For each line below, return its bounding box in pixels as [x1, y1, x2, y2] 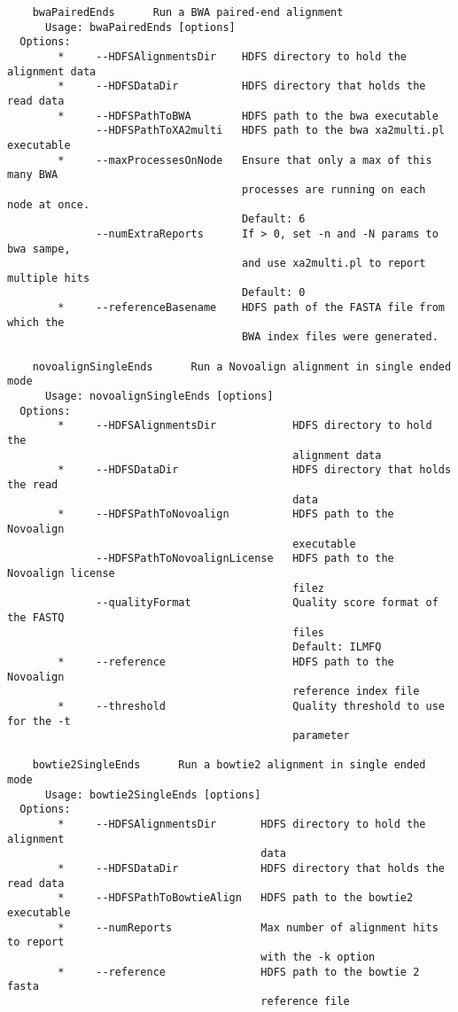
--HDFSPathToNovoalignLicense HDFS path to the [96, 552, 394, 565]
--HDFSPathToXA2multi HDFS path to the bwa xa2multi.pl [96, 124, 445, 137]
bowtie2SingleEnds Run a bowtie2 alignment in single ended [32, 759, 426, 772]
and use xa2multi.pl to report [241, 257, 426, 270]
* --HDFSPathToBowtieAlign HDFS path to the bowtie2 [58, 891, 414, 905]
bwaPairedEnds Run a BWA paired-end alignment [32, 6, 344, 19]
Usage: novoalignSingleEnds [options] [44, 390, 274, 403]
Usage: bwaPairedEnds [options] [44, 20, 236, 34]
